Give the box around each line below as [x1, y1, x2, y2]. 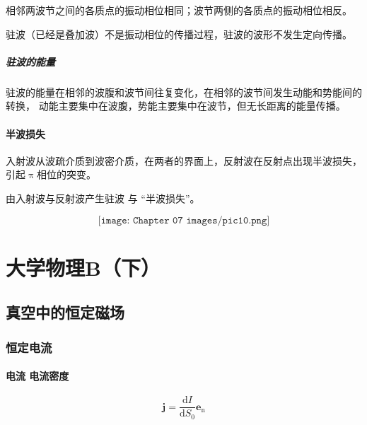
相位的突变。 [36, 167, 96, 182]
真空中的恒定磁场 [6, 301, 124, 323]
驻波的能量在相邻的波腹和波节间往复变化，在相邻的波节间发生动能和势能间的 [6, 84, 362, 99]
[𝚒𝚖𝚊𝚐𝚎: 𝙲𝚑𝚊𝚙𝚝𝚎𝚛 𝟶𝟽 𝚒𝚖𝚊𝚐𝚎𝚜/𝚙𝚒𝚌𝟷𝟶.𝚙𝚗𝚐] [98, 215, 270, 226]
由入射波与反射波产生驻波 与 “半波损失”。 [6, 190, 200, 205]
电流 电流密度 [6, 368, 69, 383]
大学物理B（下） [6, 252, 161, 281]
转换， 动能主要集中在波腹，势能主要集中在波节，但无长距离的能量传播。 [6, 98, 346, 113]
